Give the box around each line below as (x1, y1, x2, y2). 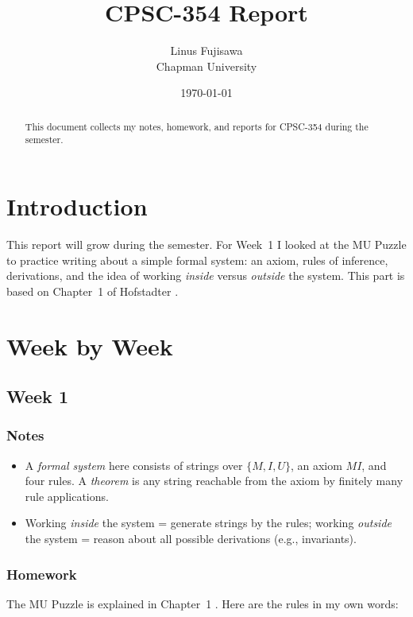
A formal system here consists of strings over (25, 456, 243, 473)
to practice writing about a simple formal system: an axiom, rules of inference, (6, 251, 388, 268)
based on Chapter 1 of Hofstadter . (6, 282, 179, 299)
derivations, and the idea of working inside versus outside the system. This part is (6, 267, 405, 284)
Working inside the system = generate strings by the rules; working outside (25, 514, 392, 531)
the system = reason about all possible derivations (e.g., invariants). (25, 530, 357, 547)
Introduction (6, 190, 148, 223)
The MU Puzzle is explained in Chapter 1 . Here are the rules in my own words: (6, 595, 399, 611)
